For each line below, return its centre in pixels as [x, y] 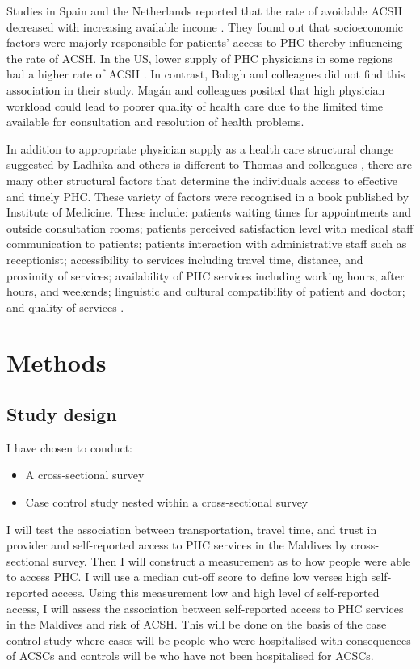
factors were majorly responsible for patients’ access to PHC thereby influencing [205, 42]
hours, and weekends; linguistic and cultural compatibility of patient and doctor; [206, 291]
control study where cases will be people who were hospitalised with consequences [209, 640]
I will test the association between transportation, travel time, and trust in [192, 529]
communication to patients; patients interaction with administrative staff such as [207, 244]
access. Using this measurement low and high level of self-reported [216, 593]
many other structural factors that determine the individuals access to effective [202, 180]
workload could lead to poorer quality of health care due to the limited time [195, 105]
